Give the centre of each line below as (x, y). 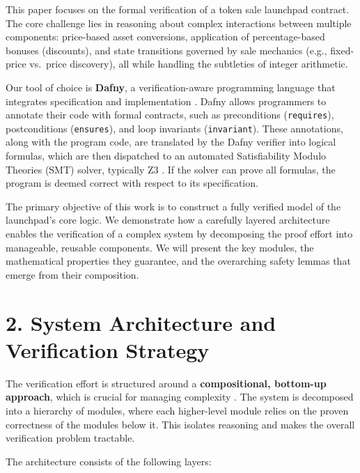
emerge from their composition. (72, 274)
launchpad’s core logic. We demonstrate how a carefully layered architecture (168, 220)
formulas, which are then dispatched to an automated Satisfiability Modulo (166, 156)
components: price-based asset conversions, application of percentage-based (165, 37)
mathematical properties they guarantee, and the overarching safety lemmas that (178, 261)
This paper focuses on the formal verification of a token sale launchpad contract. (178, 9)
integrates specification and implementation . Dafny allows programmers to (166, 101)
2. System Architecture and (141, 322)
